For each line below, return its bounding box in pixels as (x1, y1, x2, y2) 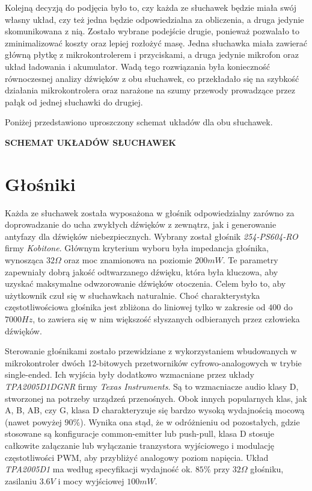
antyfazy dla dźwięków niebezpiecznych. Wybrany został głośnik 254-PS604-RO (5, 230, 298, 242)
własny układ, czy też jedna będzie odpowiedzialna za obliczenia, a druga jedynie (5, 13, 304, 25)
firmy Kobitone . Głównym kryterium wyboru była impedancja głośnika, (5, 242, 269, 254)
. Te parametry (222, 254, 278, 266)
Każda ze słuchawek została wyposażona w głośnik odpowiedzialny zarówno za (5, 206, 295, 219)
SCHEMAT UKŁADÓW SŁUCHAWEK (5, 136, 176, 148)
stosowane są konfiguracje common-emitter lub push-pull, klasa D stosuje (5, 427, 275, 440)
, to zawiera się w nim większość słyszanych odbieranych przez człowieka (32, 313, 300, 325)
